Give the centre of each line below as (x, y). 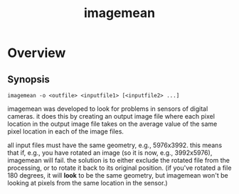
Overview (37, 53)
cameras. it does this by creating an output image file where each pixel (111, 116)
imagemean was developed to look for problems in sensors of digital (108, 109)
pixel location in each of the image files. (66, 131)
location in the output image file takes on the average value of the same (112, 124)
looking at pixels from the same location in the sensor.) (88, 183)
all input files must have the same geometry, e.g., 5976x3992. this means (115, 145)
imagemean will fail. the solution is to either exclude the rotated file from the (118, 160)
